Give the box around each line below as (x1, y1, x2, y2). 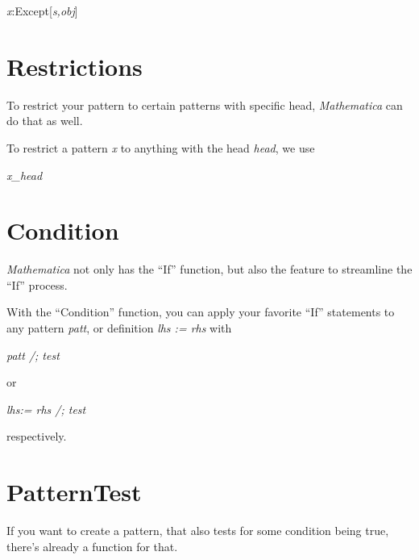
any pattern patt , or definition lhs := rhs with (6, 320, 232, 336)
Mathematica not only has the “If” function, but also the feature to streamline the (6, 261, 413, 278)
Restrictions (6, 49, 143, 82)
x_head (6, 166, 43, 183)
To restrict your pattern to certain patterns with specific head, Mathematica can (6, 96, 403, 113)
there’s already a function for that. (6, 537, 178, 554)
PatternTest (6, 475, 142, 508)
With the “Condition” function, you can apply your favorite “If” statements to (6, 303, 395, 320)
